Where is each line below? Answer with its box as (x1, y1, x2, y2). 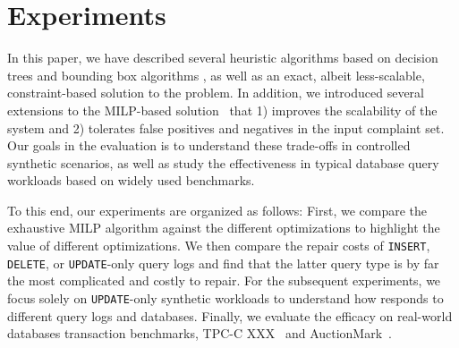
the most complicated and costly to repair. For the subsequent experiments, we (7, 271, 441, 290)
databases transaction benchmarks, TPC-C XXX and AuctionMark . (7, 324, 392, 343)
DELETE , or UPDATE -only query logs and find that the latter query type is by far (7, 253, 439, 272)
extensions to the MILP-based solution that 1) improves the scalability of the (7, 100, 438, 119)
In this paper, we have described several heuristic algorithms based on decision (7, 48, 438, 67)
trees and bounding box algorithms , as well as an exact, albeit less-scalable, (7, 65, 425, 84)
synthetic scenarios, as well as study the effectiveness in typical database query (7, 153, 439, 172)
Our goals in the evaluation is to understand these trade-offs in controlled (7, 136, 411, 155)
